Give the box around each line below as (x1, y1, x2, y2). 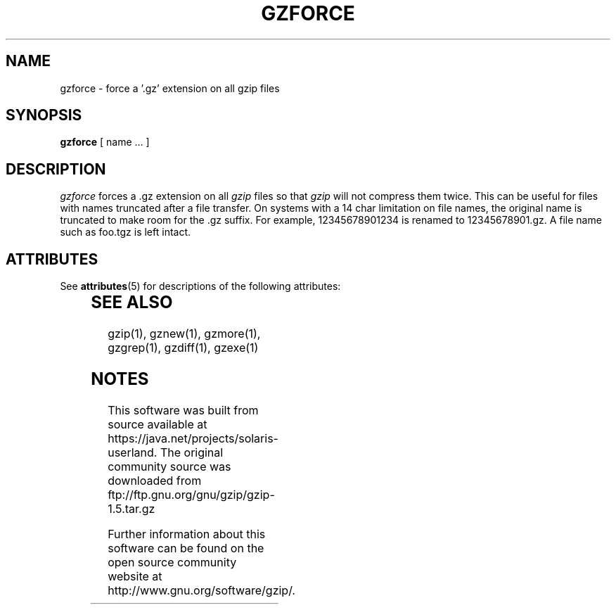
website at (108, 568, 162, 583)
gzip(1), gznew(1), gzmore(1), (108, 326, 261, 341)
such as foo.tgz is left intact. (60, 226, 191, 239)
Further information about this (108, 526, 266, 541)
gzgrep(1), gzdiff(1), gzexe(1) (108, 341, 259, 355)
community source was (108, 459, 231, 474)
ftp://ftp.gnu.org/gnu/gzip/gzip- (108, 487, 275, 502)
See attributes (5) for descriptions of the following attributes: (60, 280, 341, 293)
